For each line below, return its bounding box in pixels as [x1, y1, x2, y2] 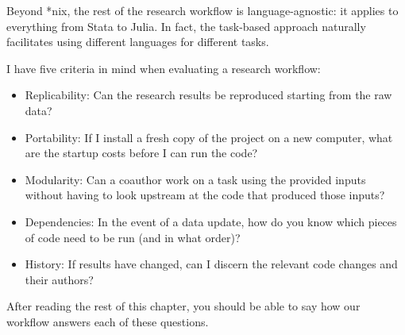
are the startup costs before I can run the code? [25, 144, 258, 161]
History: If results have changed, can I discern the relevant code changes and [25, 256, 398, 272]
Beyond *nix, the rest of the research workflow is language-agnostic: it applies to [6, 2, 399, 18]
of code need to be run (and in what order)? [25, 229, 241, 245]
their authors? [25, 271, 94, 287]
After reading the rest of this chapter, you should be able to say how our [6, 298, 361, 314]
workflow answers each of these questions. [6, 313, 209, 329]
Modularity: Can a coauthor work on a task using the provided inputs [25, 171, 366, 187]
